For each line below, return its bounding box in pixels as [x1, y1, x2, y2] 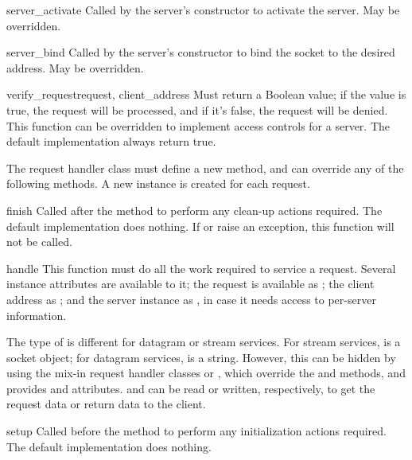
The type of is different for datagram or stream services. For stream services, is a [6, 333, 401, 350]
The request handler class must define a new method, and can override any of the [6, 159, 404, 176]
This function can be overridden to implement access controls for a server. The [6, 117, 391, 134]
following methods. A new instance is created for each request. [6, 175, 310, 192]
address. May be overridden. [6, 59, 144, 76]
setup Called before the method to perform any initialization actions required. [6, 423, 387, 439]
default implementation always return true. [6, 133, 216, 150]
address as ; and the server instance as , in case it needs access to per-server [6, 290, 376, 307]
